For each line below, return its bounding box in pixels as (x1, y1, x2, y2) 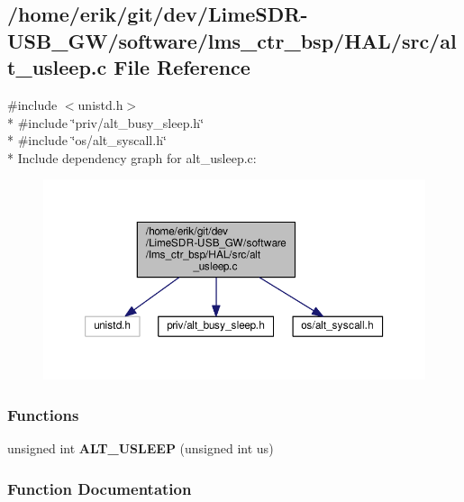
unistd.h (77, 95, 123, 114)
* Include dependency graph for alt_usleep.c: (7, 148, 257, 167)
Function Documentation (7, 477, 192, 499)
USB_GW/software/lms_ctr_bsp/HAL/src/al (7, 26, 457, 54)
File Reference (114, 53, 250, 81)
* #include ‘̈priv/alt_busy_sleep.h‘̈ (7, 113, 205, 132)
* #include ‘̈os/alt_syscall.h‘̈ (7, 131, 167, 150)
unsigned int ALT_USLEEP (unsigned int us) (7, 439, 274, 458)
